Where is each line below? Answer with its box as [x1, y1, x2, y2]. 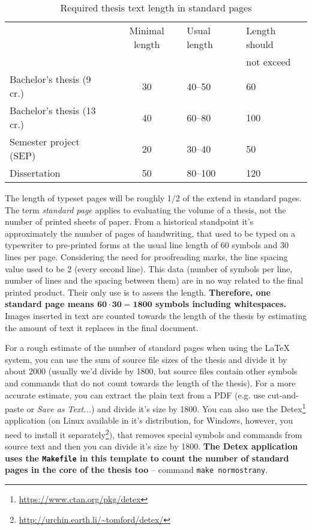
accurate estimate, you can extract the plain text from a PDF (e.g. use [5, 388, 265, 401]
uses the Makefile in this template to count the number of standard [5, 451, 289, 464]
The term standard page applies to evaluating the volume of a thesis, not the [5, 203, 286, 216]
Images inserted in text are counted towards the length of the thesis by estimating [5, 309, 307, 321]
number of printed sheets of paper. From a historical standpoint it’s [5, 215, 254, 228]
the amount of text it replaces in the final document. [5, 321, 199, 334]
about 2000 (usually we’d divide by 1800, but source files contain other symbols [5, 365, 298, 377]
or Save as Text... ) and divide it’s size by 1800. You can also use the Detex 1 [26, 401, 306, 415]
